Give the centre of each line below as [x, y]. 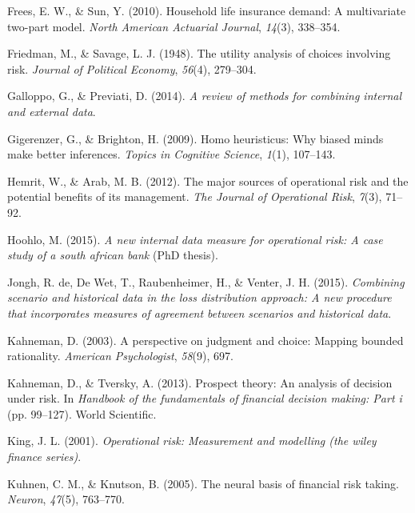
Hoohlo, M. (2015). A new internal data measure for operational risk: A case [195, 239]
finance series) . [44, 457]
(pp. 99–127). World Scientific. [82, 413]
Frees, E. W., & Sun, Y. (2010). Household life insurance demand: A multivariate [207, 10]
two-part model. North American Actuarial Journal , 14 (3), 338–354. [174, 26]
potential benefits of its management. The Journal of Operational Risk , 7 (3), [195, 196]
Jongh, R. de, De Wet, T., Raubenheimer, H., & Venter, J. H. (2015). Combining [206, 281]
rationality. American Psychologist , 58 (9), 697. [120, 356]
